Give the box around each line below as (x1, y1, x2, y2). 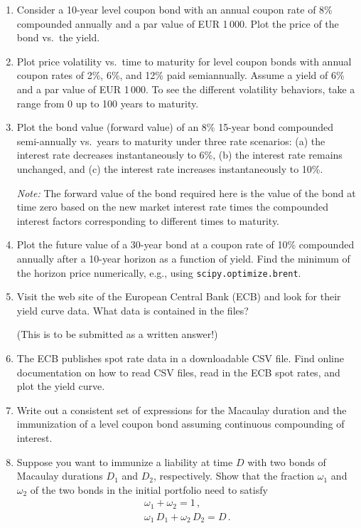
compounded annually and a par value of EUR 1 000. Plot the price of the (16, 16, 339, 31)
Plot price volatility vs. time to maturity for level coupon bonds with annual (16, 53, 352, 68)
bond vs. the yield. (16, 30, 100, 45)
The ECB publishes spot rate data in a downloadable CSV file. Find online (16, 350, 344, 365)
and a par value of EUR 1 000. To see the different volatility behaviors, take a (16, 81, 355, 96)
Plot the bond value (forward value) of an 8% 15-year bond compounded (16, 120, 334, 134)
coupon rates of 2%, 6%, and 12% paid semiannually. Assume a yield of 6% (16, 68, 345, 83)
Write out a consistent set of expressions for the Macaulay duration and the (16, 402, 347, 417)
